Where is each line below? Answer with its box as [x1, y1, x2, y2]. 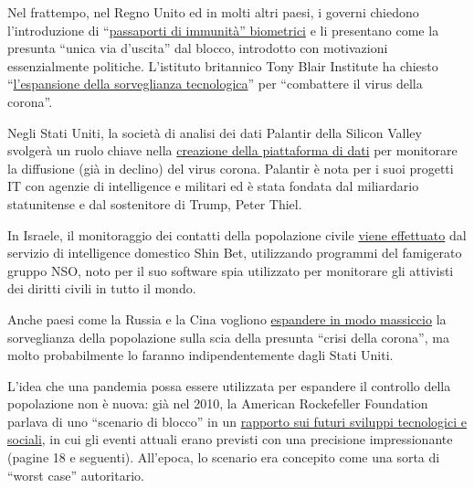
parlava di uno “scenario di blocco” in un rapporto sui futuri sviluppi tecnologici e [7, 411, 467, 430]
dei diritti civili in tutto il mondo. [7, 279, 196, 298]
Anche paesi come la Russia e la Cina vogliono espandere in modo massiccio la [7, 309, 447, 328]
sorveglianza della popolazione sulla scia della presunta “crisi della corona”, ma [7, 327, 449, 346]
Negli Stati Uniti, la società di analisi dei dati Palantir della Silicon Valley [7, 122, 422, 142]
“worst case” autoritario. [7, 465, 144, 484]
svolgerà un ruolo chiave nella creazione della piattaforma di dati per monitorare [7, 141, 458, 160]
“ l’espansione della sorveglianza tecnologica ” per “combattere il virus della [7, 74, 423, 93]
